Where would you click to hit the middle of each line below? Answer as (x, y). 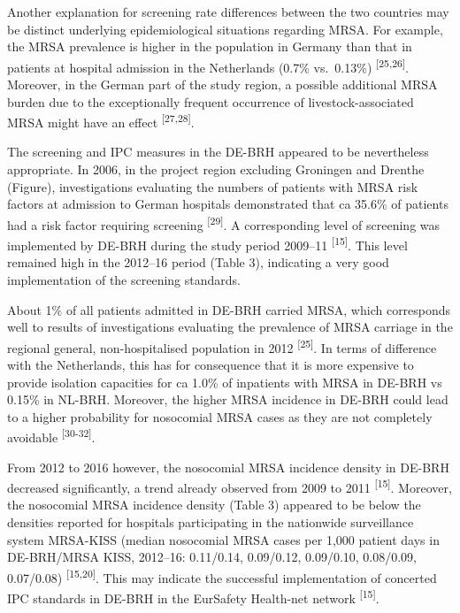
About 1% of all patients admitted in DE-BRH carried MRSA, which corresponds (229, 309)
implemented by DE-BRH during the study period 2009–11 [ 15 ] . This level (207, 244)
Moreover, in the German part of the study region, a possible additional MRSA (222, 84)
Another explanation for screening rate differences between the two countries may (228, 11)
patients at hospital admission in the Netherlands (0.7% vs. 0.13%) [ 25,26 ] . (208, 65)
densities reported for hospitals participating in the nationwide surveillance (211, 522)
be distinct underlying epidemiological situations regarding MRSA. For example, (225, 29)
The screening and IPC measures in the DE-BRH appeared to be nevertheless (218, 152)
